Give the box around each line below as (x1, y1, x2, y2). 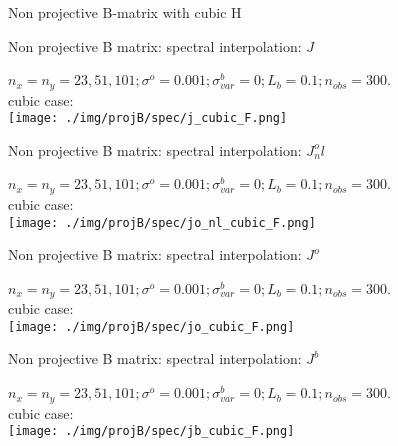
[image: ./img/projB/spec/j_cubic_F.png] (8, 111, 288, 126)
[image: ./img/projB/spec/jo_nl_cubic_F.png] (8, 215, 316, 230)
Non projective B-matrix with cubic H (8, 2, 242, 22)
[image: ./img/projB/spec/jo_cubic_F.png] (8, 319, 295, 334)
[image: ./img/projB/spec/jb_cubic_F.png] (8, 424, 295, 439)
